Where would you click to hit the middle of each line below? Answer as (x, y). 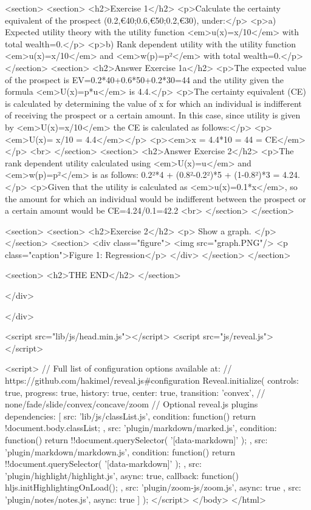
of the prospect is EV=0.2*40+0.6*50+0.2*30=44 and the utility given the (144, 79)
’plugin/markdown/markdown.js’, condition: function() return (120, 451)
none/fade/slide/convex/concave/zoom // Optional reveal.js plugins (132, 404)
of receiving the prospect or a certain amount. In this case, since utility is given (153, 115)
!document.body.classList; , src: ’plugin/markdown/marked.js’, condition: (141, 428)
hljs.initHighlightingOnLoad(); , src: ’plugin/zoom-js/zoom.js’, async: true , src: (153, 487)
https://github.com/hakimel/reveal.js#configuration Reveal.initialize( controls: (152, 380)
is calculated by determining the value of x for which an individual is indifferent (153, 103)
